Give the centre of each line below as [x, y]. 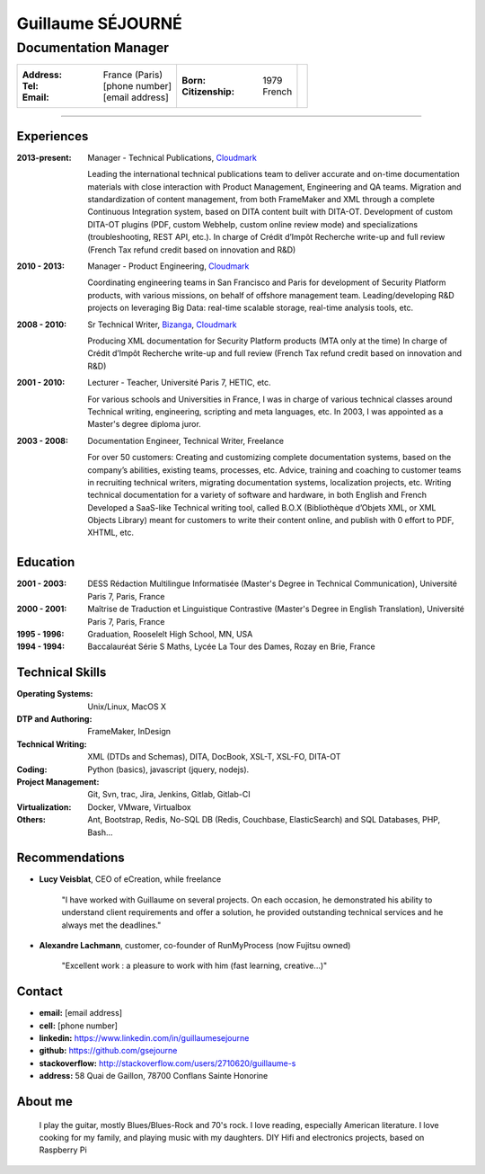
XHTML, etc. [111, 533]
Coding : [32, 769]
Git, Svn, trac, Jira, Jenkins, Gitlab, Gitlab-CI [169, 795]
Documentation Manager [93, 48]
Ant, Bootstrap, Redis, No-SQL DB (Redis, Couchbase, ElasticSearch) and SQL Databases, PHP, [264, 820]
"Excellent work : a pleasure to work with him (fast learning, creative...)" [194, 965]
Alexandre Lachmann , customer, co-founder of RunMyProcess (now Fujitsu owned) [195, 945]
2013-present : [44, 157]
